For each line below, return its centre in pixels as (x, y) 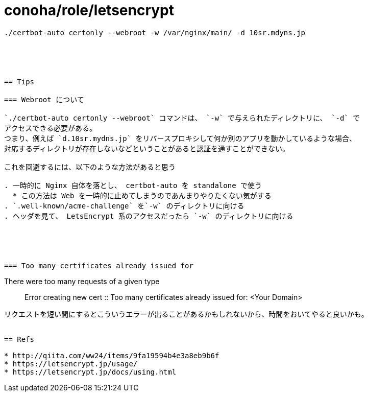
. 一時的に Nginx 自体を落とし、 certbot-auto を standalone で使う (133, 185)
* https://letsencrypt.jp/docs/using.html (90, 372)
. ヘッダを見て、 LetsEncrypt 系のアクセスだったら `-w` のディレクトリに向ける (149, 216)
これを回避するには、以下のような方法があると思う (90, 167)
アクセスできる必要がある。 (51, 128)
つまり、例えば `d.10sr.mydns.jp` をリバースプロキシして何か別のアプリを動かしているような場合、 (180, 138)
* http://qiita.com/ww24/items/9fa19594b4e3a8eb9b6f (112, 355)
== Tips (19, 81)
